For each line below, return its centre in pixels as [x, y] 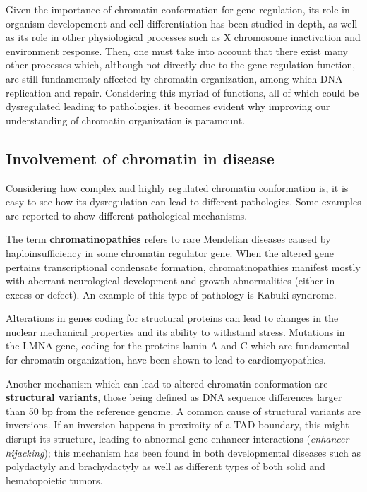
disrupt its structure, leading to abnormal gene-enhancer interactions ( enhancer [178, 439]
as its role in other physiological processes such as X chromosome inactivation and [183, 37]
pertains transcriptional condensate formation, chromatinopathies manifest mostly [183, 266]
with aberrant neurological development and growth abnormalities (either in [170, 281]
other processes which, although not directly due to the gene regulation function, [181, 65]
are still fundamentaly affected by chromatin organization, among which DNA [174, 78]
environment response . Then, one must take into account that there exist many [177, 50]
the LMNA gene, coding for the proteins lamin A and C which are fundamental [178, 346]
